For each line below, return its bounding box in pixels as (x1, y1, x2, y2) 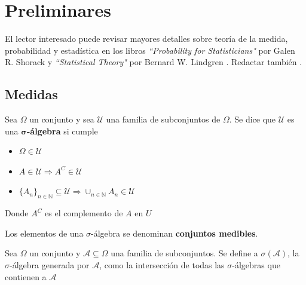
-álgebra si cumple (26, 124, 98, 137)
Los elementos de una (5, 226, 84, 239)
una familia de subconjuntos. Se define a (111, 247, 258, 259)
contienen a (5, 270, 47, 283)
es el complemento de (45, 207, 123, 219)
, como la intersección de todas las (99, 259, 225, 271)
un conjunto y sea (29, 113, 94, 125)
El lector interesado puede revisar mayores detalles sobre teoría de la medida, (5, 32, 288, 45)
